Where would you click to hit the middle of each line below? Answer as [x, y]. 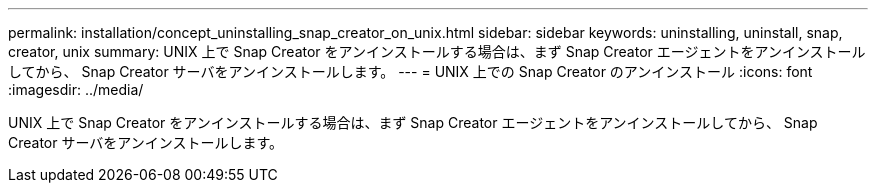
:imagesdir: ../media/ [76, 89]
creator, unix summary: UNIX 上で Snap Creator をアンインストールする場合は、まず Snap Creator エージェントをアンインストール [437, 51]
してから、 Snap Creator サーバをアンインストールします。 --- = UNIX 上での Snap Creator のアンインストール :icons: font [410, 71]
